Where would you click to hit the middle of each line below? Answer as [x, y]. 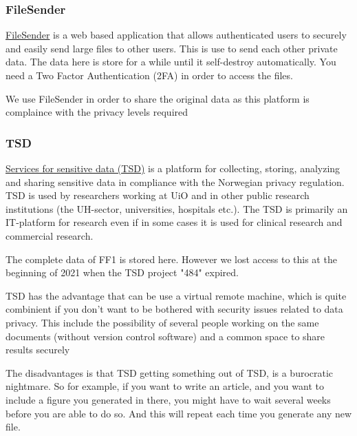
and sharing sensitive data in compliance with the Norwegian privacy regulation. [175, 181]
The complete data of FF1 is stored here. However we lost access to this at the [171, 259]
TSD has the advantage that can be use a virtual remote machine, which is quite [176, 295]
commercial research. [50, 235]
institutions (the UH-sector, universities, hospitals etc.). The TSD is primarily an [177, 208]
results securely [38, 350]
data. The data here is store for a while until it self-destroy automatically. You [171, 62]
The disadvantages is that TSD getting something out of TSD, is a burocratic [170, 372]
